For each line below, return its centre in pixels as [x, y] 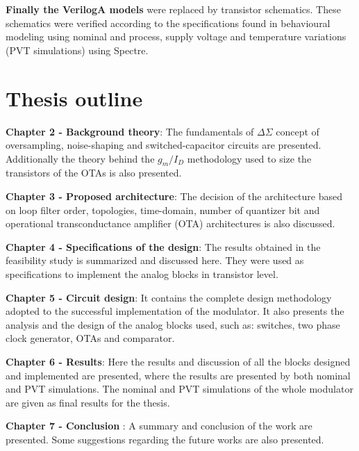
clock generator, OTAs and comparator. [90, 338]
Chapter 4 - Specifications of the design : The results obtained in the [163, 246]
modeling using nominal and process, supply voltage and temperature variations [176, 36]
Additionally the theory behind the [80, 158]
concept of [298, 131]
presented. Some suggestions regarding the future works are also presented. [165, 439]
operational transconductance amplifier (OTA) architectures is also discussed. [170, 223]
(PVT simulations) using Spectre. [77, 50]
